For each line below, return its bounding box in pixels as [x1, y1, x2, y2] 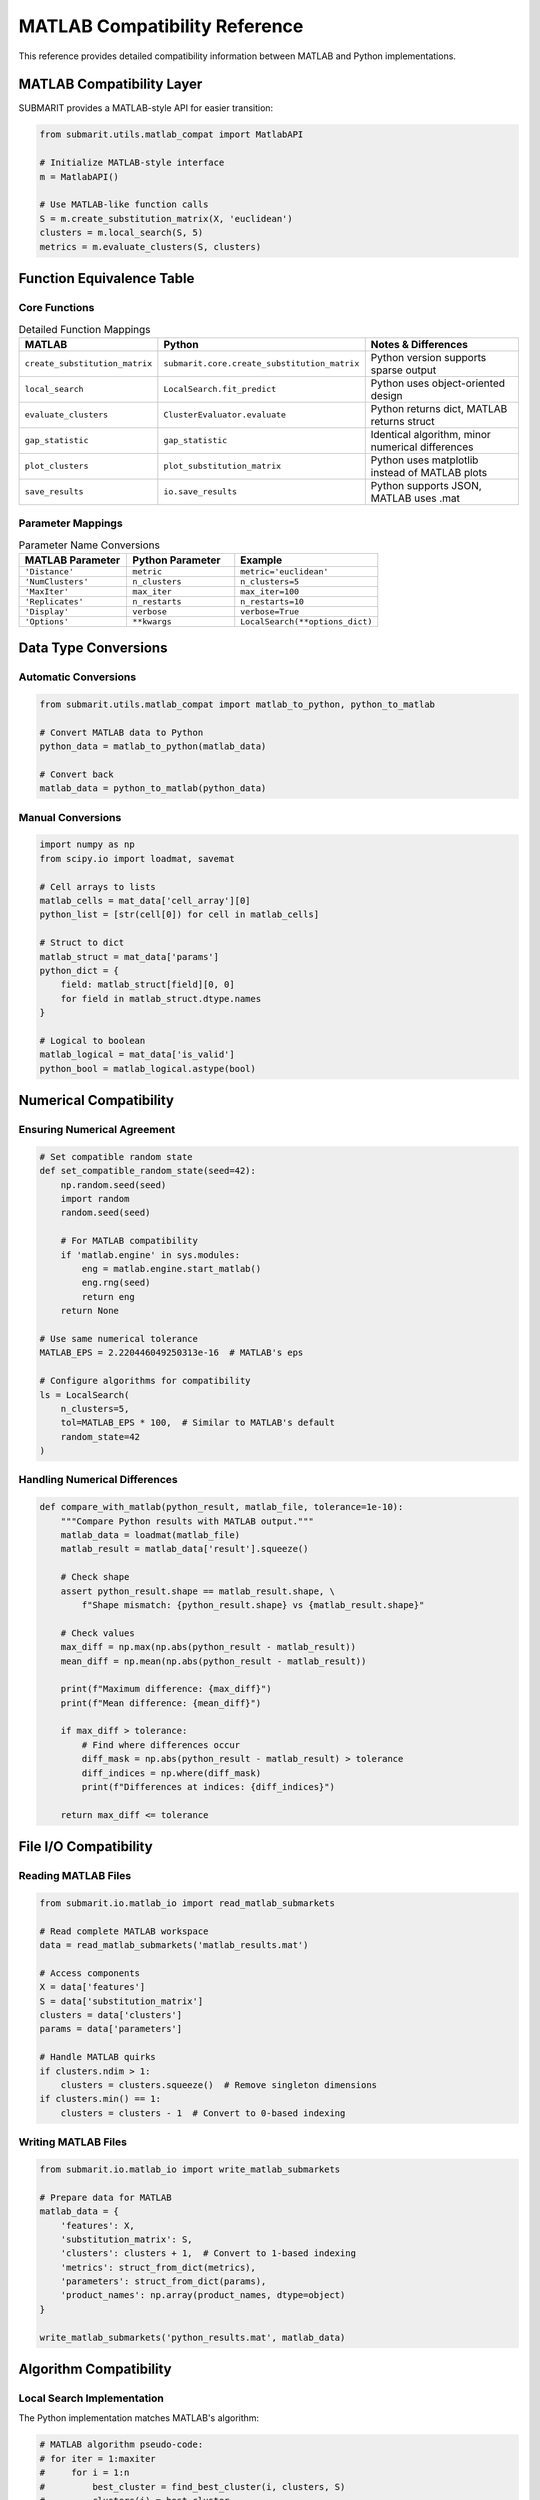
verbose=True [240, 606, 300, 617]
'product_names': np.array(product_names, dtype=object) [60, 2290, 346, 2301]
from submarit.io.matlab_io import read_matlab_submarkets [39, 1897, 335, 1909]
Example [240, 553, 283, 567]
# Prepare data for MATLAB [39, 2191, 172, 2203]
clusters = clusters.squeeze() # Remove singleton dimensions [60, 2080, 378, 2091]
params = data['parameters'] [39, 2023, 183, 2035]
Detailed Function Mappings [18, 322, 151, 336]
